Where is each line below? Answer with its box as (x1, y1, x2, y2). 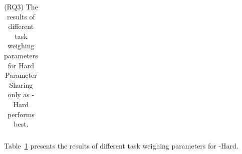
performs (7, 109, 35, 119)
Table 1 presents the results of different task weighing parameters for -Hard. (4, 141, 238, 151)
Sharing (9, 79, 33, 90)
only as (8, 89, 30, 100)
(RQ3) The (4, 1, 38, 11)
